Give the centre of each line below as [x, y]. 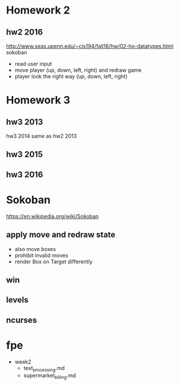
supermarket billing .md [50, 376]
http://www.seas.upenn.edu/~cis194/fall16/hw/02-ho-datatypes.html [90, 46]
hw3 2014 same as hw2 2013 [42, 136]
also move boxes [35, 249]
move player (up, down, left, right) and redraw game [78, 70]
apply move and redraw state [61, 235]
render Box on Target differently [53, 261]
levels [17, 300]
